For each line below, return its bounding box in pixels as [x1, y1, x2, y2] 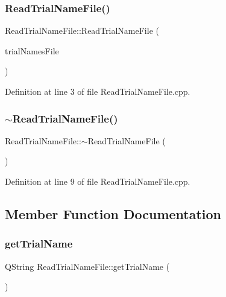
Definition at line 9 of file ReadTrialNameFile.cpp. [5, 175, 190, 187]
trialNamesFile [5, 44, 59, 57]
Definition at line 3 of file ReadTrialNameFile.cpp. [5, 85, 190, 97]
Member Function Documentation [5, 204, 222, 223]
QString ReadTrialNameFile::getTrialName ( [5, 260, 170, 272]
